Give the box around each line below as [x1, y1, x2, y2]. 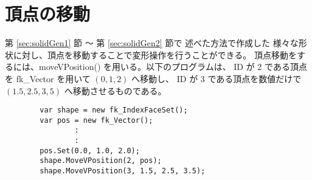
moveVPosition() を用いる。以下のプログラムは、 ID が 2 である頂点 [38, 60, 307, 73]
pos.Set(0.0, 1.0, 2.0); [40, 146, 140, 155]
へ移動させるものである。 [64, 84, 167, 97]
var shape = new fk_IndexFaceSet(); [40, 106, 188, 115]
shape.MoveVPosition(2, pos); [40, 156, 162, 165]
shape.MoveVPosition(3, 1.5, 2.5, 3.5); [40, 167, 206, 176]
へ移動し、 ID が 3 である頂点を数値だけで [131, 72, 302, 85]
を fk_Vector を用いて [5, 72, 91, 85]
